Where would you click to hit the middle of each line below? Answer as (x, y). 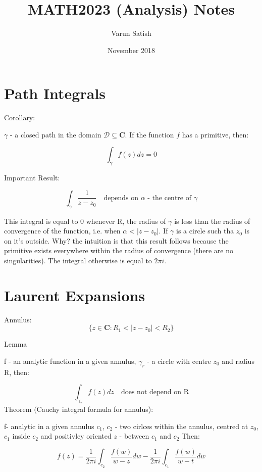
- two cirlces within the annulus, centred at (181, 426)
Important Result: (32, 178)
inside (21, 436)
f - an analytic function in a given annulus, (70, 361)
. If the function (149, 134)
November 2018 (131, 50)
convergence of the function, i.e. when (62, 231)
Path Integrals (55, 93)
